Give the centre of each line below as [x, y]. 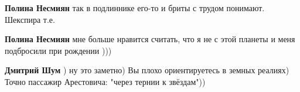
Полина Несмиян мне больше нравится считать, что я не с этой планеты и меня [150, 39]
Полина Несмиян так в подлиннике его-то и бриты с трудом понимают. [135, 8]
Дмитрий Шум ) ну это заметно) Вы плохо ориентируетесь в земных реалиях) [147, 70]
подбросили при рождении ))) [58, 50]
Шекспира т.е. [30, 19]
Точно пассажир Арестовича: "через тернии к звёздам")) [105, 81]
